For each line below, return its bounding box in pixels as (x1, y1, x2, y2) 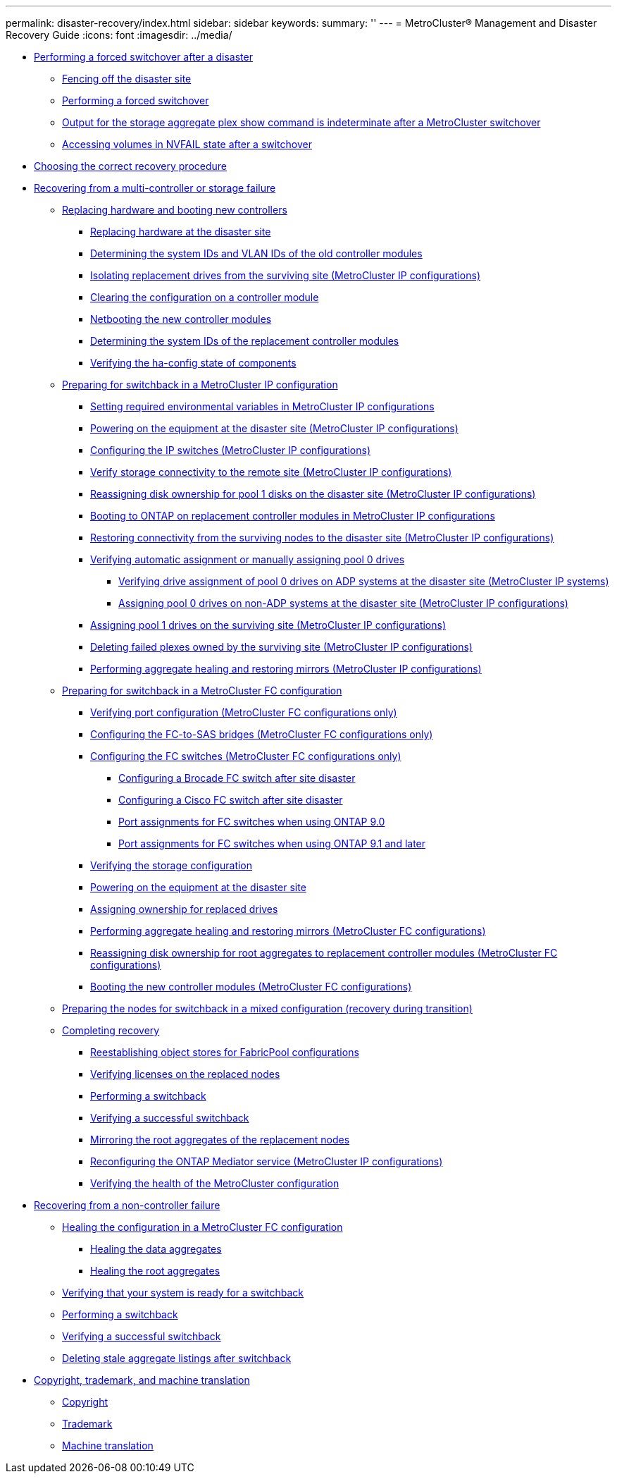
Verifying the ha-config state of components (90, 357, 297, 369)
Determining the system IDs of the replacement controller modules (90, 335, 399, 347)
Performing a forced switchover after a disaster (34, 51, 253, 63)
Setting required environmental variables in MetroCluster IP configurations (90, 400, 435, 412)
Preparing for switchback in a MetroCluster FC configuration (62, 685, 342, 696)
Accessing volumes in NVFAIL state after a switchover (62, 138, 312, 150)
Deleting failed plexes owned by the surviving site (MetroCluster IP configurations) (90, 641, 473, 653)
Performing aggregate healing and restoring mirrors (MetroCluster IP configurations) (90, 663, 482, 675)
